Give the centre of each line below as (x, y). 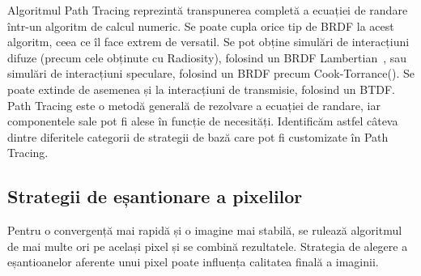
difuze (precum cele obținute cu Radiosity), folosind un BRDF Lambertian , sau (207, 57)
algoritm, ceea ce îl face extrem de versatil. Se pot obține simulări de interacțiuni (208, 42)
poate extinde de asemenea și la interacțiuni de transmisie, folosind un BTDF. (201, 89)
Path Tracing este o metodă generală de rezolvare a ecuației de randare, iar (194, 105)
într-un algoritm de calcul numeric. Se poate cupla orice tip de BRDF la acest (201, 25)
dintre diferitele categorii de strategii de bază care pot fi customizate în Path (198, 136)
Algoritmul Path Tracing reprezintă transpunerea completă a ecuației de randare (208, 10)
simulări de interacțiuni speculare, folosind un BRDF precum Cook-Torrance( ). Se (211, 73)
